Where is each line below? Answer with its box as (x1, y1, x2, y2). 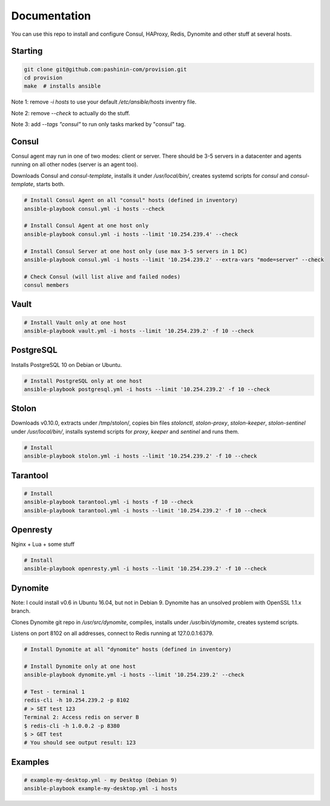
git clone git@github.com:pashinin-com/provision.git (24, 65, 187, 73)
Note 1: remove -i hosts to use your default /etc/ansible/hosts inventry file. (11, 98, 197, 106)
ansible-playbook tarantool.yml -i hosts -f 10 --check (24, 499, 194, 506)
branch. (11, 607, 31, 615)
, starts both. (33, 181, 65, 188)
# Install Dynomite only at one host (24, 663, 136, 670)
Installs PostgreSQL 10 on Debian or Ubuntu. (11, 361, 122, 368)
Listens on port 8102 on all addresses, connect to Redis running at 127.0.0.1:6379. (11, 630, 214, 637)
